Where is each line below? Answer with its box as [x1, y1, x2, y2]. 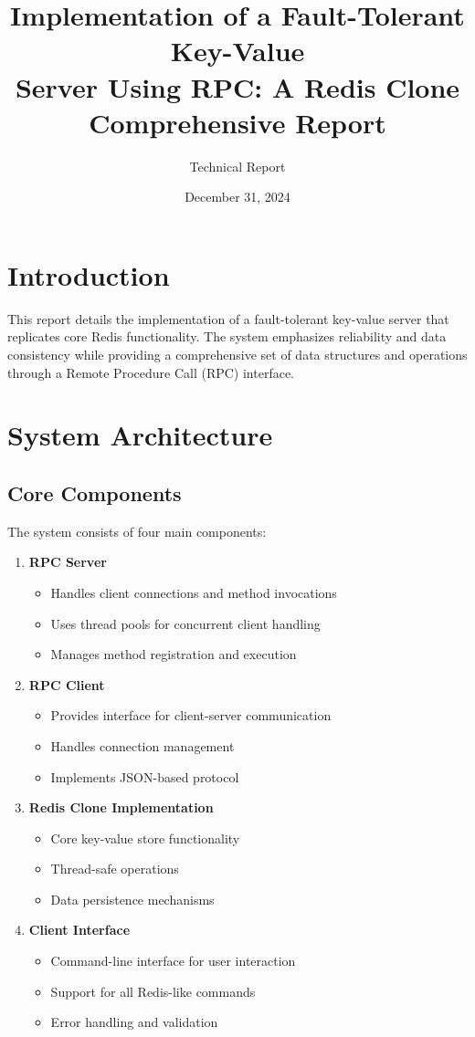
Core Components [7, 478, 182, 507]
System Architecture [7, 416, 273, 454]
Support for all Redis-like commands [50, 981, 256, 1000]
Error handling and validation [50, 1012, 218, 1032]
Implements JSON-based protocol [50, 767, 239, 786]
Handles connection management [50, 736, 235, 755]
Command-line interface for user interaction [50, 951, 296, 970]
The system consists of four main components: [7, 521, 267, 540]
